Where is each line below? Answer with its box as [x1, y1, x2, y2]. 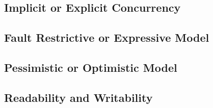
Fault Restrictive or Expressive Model [4, 30, 209, 45]
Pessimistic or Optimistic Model [4, 59, 177, 75]
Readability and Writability [4, 89, 153, 105]
